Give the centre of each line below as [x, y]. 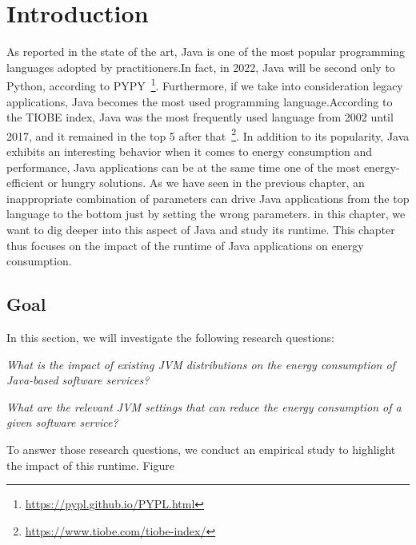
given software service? [62, 422]
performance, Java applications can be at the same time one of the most [184, 167]
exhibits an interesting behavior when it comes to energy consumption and [189, 151]
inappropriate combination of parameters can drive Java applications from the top [208, 198]
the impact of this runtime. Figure [90, 465]
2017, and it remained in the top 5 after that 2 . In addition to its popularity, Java [208, 134]
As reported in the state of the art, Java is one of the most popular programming [206, 52]
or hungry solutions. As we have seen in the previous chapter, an [206, 183]
